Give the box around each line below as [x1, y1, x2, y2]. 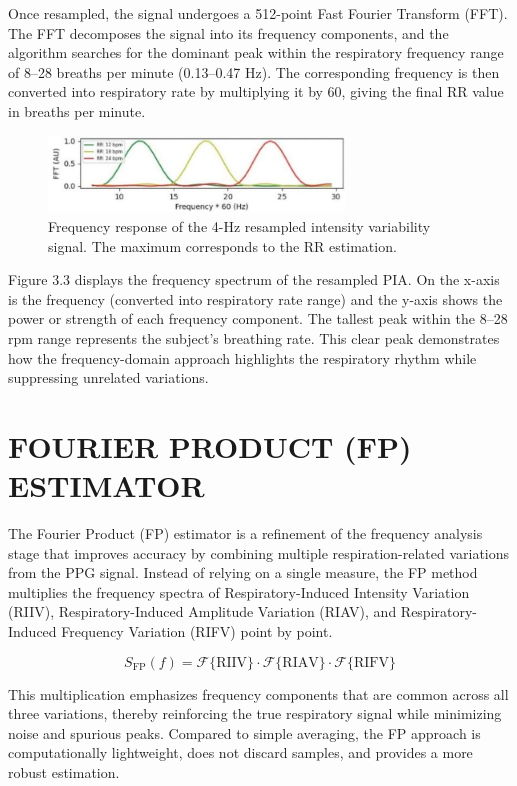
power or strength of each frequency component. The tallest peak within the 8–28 [8, 308, 508, 329]
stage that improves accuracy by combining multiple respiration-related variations [8, 542, 510, 563]
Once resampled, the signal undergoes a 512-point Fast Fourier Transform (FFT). [8, 3, 508, 23]
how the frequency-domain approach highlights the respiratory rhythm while [8, 347, 477, 368]
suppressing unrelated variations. [8, 367, 209, 388]
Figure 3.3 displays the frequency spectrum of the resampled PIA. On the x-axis [8, 269, 500, 290]
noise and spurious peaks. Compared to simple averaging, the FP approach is [8, 722, 481, 743]
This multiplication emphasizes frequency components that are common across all [8, 683, 509, 704]
